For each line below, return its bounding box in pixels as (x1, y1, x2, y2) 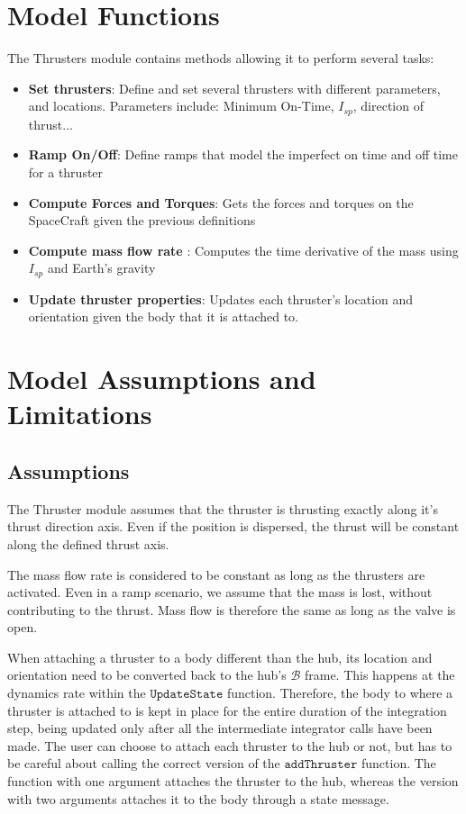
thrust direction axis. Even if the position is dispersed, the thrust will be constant (7, 517, 460, 536)
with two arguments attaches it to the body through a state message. (7, 789, 389, 808)
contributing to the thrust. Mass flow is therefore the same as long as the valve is (7, 600, 456, 619)
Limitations (7, 395, 152, 432)
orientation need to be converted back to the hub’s (7, 665, 287, 684)
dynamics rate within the (7, 683, 146, 702)
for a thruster (28, 162, 104, 181)
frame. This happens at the (304, 665, 455, 684)
